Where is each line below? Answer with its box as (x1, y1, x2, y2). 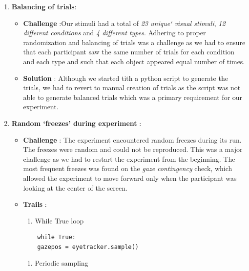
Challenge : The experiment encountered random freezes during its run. (23, 134, 242, 145)
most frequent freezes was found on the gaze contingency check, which (23, 163, 232, 173)
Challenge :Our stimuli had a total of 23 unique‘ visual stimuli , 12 (23, 18, 226, 28)
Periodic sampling (35, 258, 88, 268)
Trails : (23, 199, 47, 209)
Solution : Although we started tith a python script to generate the (23, 73, 228, 83)
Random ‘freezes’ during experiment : (11, 118, 142, 128)
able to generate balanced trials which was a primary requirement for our (23, 92, 243, 102)
